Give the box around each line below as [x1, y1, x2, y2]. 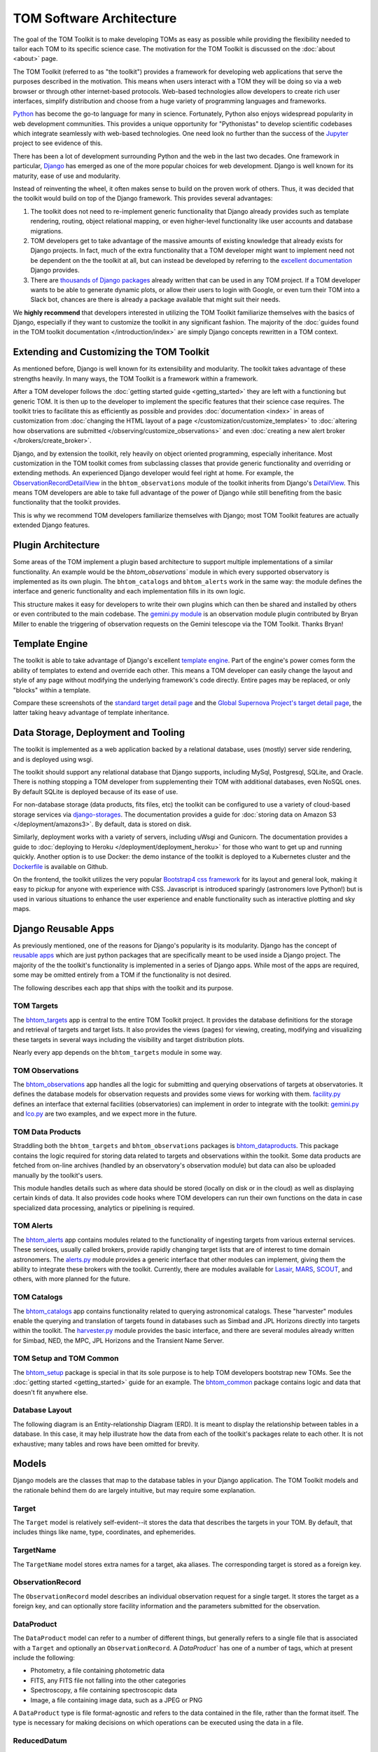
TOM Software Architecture [13, 11, 177, 26]
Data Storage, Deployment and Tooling [13, 727, 185, 739]
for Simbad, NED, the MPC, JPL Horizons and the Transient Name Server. [13, 1336, 224, 1345]
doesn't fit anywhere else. [13, 1388, 88, 1396]
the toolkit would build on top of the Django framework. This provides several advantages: [13, 194, 273, 203]
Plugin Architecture [13, 540, 100, 552]
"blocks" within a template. [13, 685, 91, 694]
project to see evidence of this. [13, 139, 103, 147]
